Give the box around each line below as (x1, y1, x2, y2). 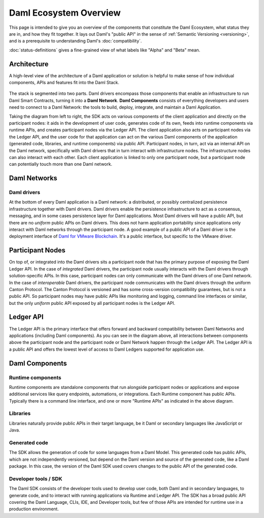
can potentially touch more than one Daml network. (9, 161, 112, 167)
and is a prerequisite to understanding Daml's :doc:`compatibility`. (9, 38, 142, 44)
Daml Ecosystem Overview (9, 7, 121, 18)
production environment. (9, 506, 59, 512)
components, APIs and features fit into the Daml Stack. (9, 80, 120, 86)
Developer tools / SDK (9, 475, 63, 482)
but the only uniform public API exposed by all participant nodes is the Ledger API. (9, 300, 176, 306)
